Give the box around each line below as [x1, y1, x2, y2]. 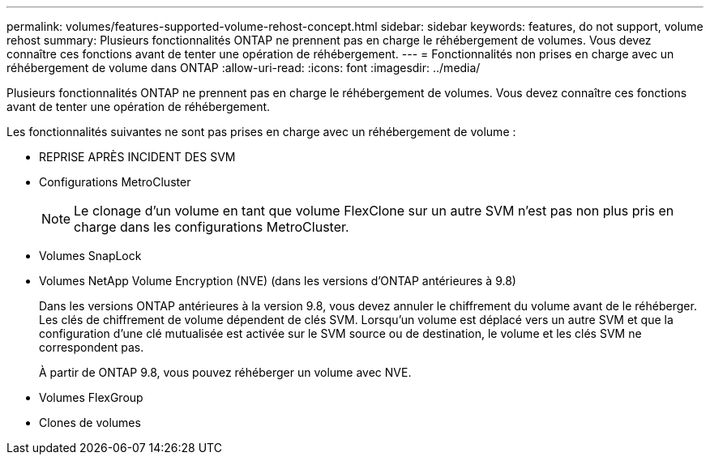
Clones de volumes [39, 416, 141, 429]
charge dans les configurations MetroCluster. [74, 219, 349, 235]
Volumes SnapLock [39, 249, 142, 263]
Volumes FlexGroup [39, 391, 143, 404]
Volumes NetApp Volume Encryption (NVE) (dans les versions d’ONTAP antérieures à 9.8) [39, 274, 516, 288]
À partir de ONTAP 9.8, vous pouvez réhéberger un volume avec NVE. [39, 365, 412, 379]
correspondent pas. [39, 340, 144, 354]
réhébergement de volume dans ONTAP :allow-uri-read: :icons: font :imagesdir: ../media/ [6, 61, 481, 75]
